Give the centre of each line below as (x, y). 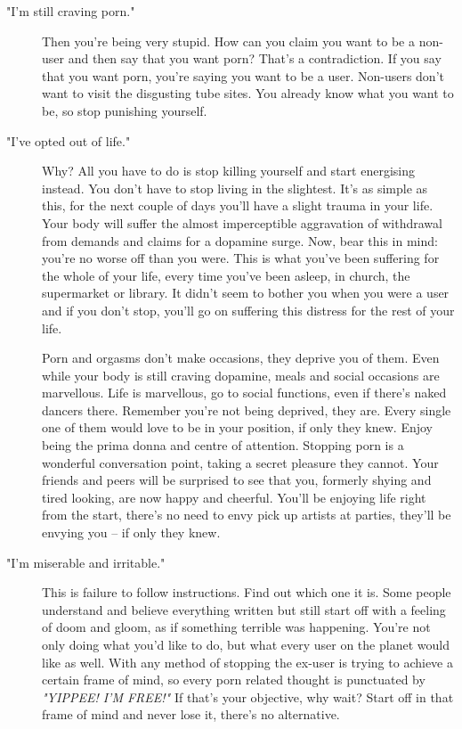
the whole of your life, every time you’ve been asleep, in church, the (226, 275)
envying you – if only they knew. (131, 532)
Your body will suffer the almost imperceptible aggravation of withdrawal (242, 222)
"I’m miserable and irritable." (86, 562)
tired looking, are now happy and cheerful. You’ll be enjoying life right (234, 497)
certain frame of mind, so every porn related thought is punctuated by (234, 680)
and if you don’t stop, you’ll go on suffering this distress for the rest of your (248, 310)
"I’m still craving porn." (71, 11)
